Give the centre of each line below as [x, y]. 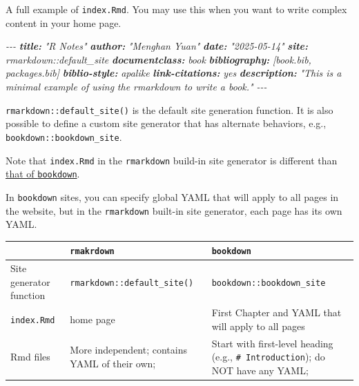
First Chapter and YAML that [276, 312]
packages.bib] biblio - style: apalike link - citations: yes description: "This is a [174, 73]
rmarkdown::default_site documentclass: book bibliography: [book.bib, [158, 59]
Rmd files [30, 357]
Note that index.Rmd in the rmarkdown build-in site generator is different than [172, 160]
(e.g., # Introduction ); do [268, 357]
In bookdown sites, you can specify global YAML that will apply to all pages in [172, 196]
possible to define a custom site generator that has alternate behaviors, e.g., [166, 123]
